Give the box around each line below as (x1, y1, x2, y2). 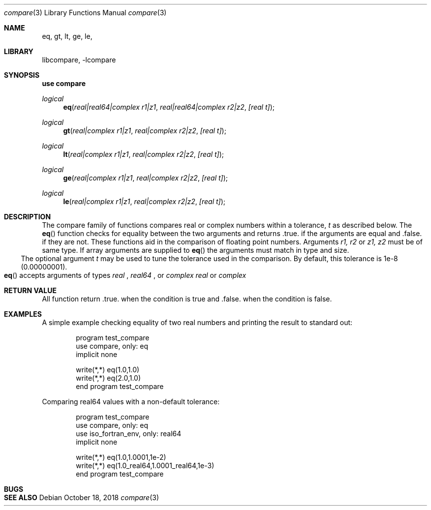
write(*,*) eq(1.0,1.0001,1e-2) (76, 453, 166, 461)
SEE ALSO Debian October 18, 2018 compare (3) (4, 493, 159, 502)
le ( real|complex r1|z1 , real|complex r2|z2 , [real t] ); (63, 197, 226, 206)
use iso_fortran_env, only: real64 (76, 429, 182, 438)
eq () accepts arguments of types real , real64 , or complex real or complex (4, 271, 246, 279)
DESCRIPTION (4, 212, 51, 221)
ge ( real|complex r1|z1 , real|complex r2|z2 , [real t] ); (63, 174, 228, 182)
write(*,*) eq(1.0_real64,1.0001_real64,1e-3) (76, 461, 215, 470)
